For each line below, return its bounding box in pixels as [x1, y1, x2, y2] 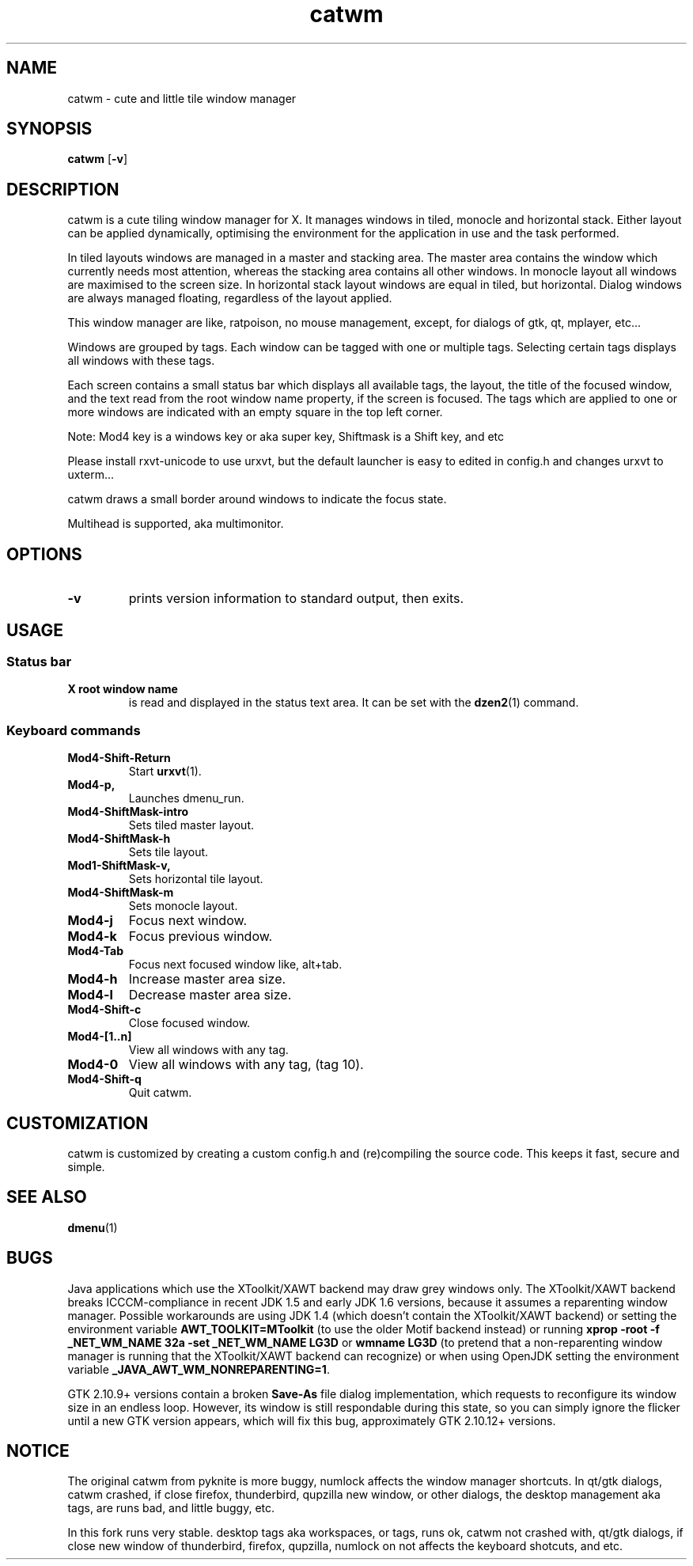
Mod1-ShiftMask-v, [67, 859, 171, 873]
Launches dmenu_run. [128, 791, 244, 806]
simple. [67, 1159, 105, 1174]
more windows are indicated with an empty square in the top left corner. [67, 405, 443, 419]
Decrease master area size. [128, 987, 292, 1003]
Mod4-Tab [67, 944, 124, 958]
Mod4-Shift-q [67, 1072, 142, 1086]
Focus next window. [128, 912, 247, 929]
